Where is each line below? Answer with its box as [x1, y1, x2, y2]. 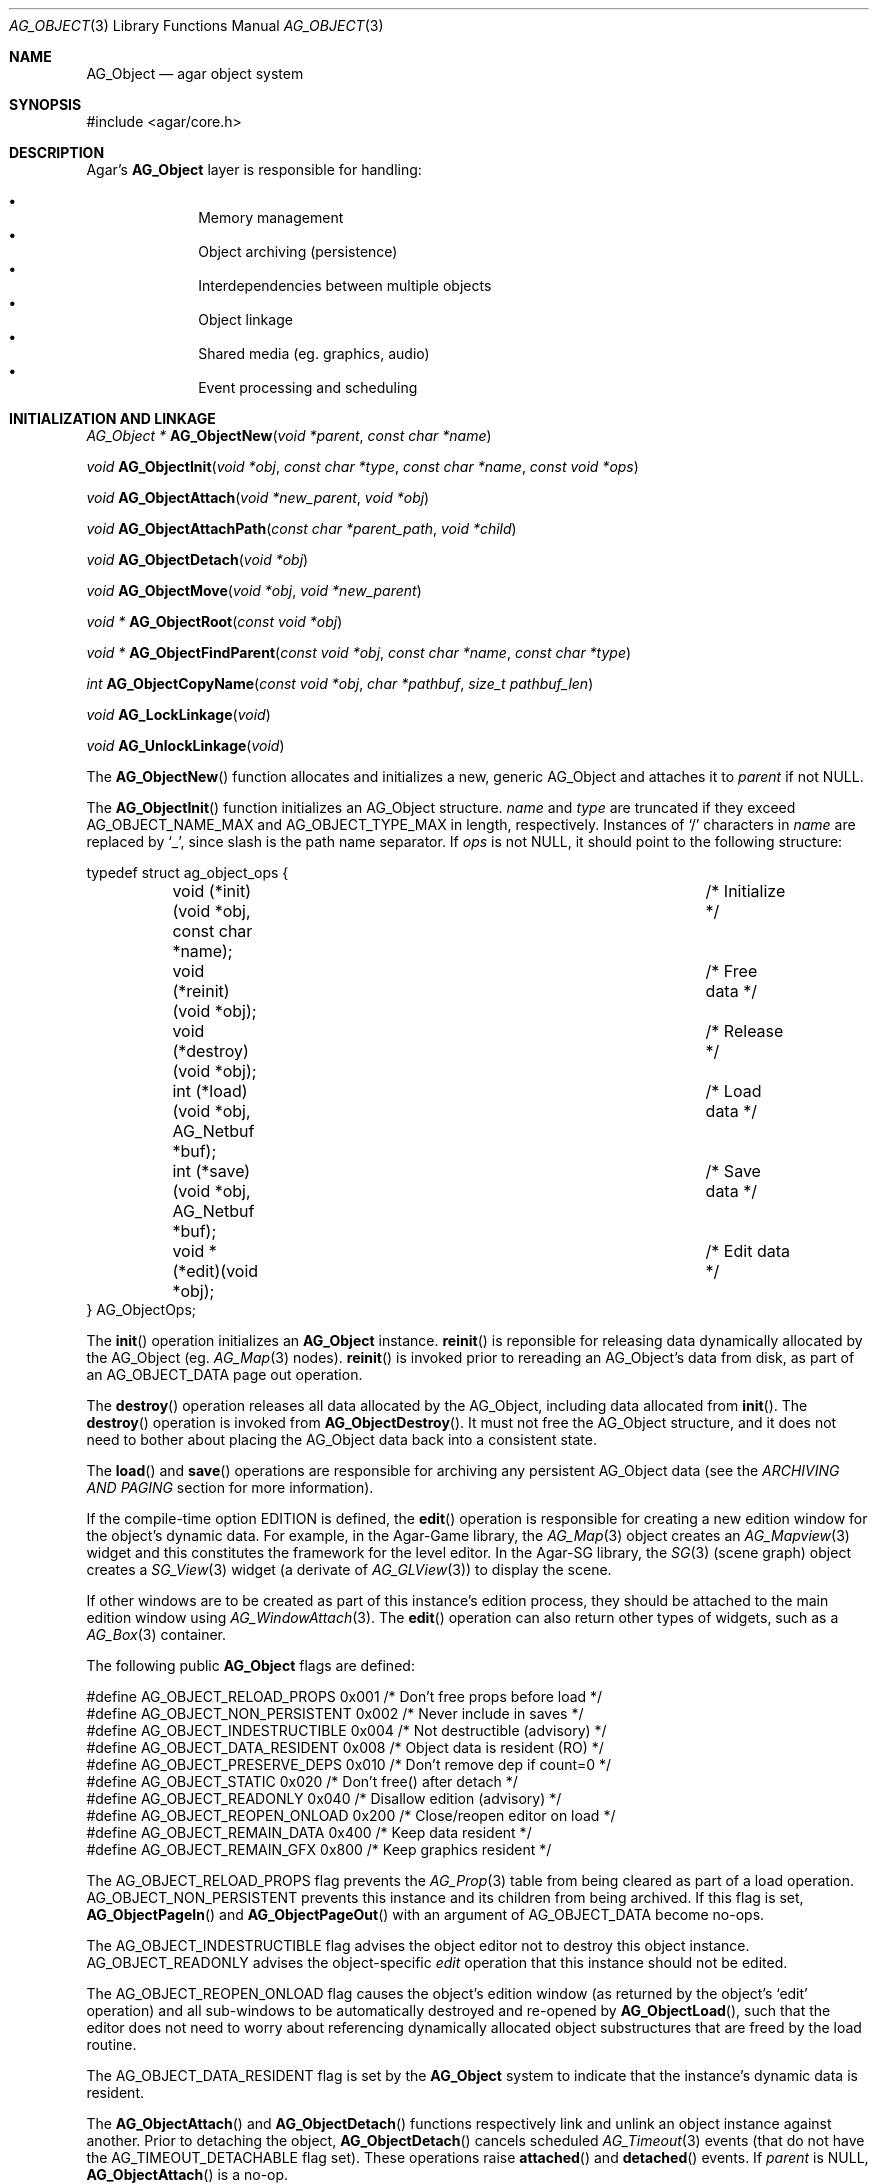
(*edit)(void [172, 1261, 259, 1281]
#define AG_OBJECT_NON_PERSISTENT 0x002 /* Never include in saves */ [86, 1705, 584, 1722]
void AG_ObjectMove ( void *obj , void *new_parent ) [86, 582, 422, 599]
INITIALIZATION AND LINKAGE [9, 410, 216, 427]
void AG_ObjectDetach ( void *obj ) [86, 551, 309, 568]
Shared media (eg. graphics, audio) [198, 345, 430, 362]
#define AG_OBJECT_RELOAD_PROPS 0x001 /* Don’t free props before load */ [86, 1688, 603, 1705]
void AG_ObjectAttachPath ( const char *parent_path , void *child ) [86, 520, 517, 537]
